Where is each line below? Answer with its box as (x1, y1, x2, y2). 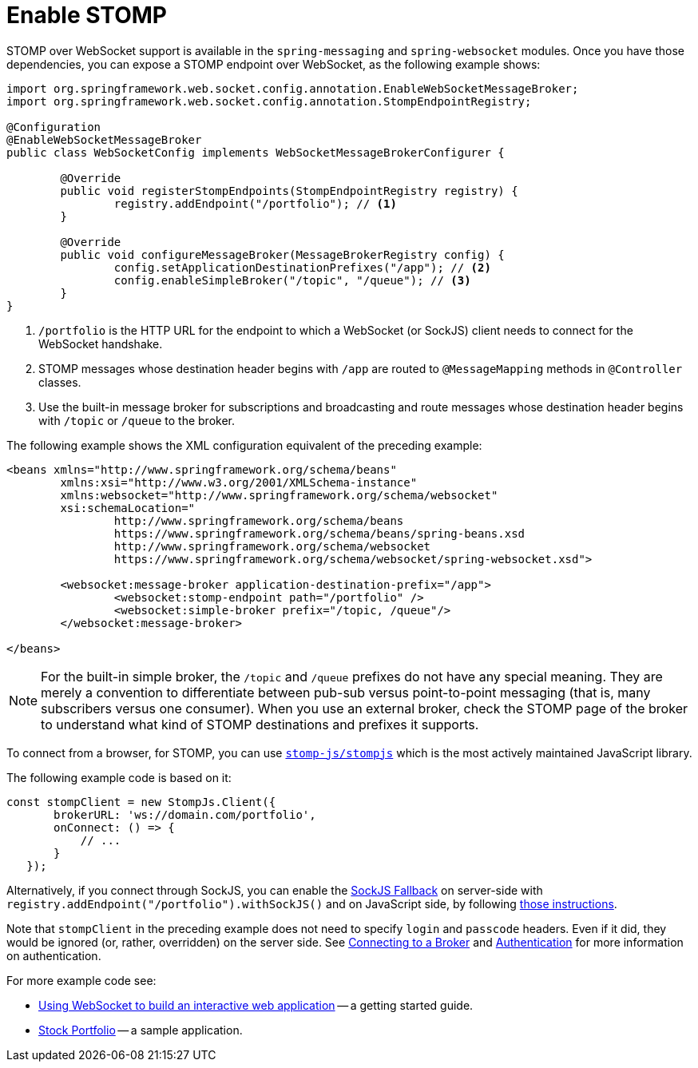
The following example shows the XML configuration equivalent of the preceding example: (6, 438, 482, 452)
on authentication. (6, 948, 101, 963)
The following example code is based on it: (6, 770, 232, 784)
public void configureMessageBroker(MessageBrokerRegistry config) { (60, 248, 505, 261)
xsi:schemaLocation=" (60, 501, 196, 514)
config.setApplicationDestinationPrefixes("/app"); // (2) (113, 260, 491, 274)
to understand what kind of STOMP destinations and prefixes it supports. (41, 716, 479, 733)
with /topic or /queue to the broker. (38, 413, 235, 427)
